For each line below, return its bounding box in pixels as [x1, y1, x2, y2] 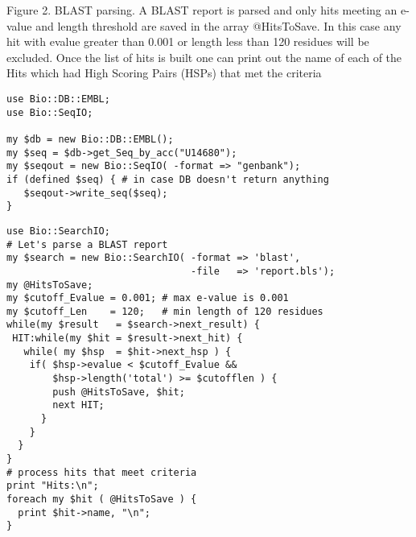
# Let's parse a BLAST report [6, 238, 168, 250]
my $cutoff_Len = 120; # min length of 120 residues [6, 305, 323, 317]
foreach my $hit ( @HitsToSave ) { [6, 494, 197, 505]
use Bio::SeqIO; [6, 106, 93, 118]
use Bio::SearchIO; [6, 225, 110, 237]
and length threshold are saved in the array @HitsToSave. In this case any [35, 17, 402, 34]
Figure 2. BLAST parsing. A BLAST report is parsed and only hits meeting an [6, 2, 397, 18]
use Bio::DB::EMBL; [6, 93, 110, 105]
